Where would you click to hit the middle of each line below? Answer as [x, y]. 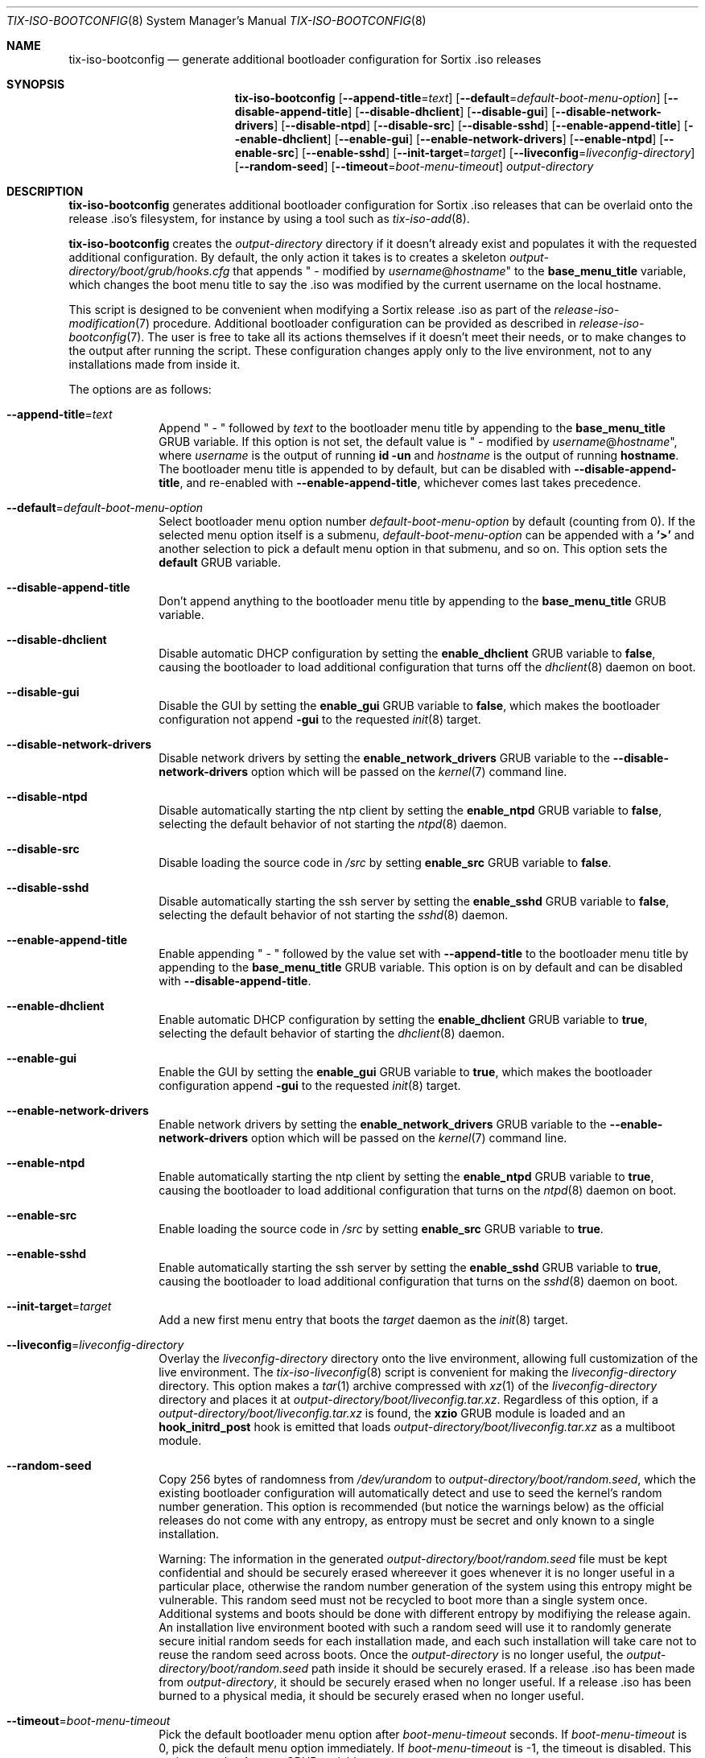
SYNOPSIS [36, 84]
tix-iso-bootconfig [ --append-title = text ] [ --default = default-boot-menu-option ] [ [451, 98]
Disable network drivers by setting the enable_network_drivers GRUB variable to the [384, 758]
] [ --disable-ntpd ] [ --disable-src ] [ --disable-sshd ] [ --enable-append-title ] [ [481, 125]
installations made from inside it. [155, 364]
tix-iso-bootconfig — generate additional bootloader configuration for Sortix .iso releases [305, 59]
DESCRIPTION [45, 191]
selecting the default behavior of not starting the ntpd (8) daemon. [333, 824]
